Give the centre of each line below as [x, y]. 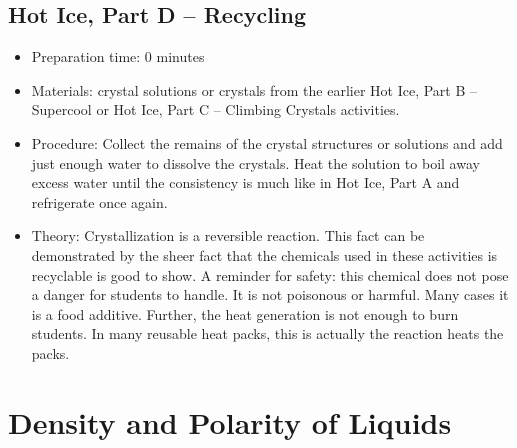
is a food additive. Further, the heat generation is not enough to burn [245, 313]
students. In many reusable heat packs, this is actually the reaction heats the [267, 333]
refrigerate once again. [99, 201]
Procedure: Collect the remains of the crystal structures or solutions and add [267, 142]
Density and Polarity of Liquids [230, 421]
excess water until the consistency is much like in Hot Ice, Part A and [245, 182]
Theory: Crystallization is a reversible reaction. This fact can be [228, 235]
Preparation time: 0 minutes [118, 56]
